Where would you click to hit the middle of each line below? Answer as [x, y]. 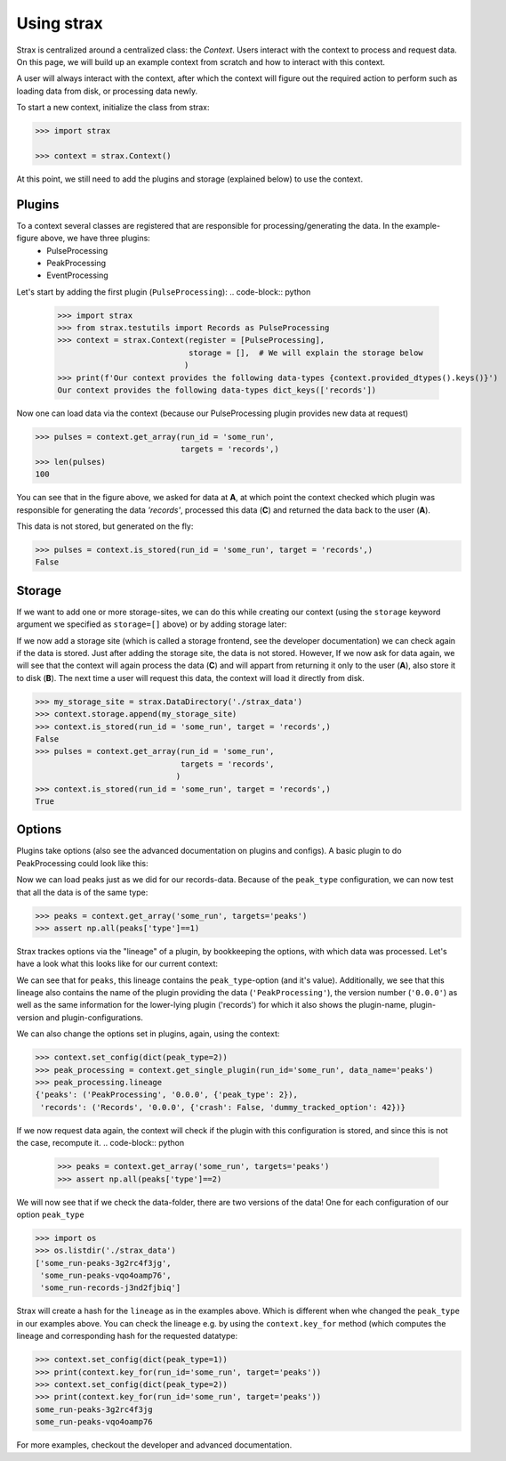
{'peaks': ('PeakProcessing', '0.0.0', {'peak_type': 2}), [166, 1095]
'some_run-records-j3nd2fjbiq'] [111, 1288]
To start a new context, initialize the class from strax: [113, 108]
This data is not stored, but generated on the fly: [105, 526]
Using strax [60, 23]
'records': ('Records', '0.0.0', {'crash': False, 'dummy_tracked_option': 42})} [223, 1107]
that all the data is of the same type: [82, 892]
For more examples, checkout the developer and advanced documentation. [154, 1445]
